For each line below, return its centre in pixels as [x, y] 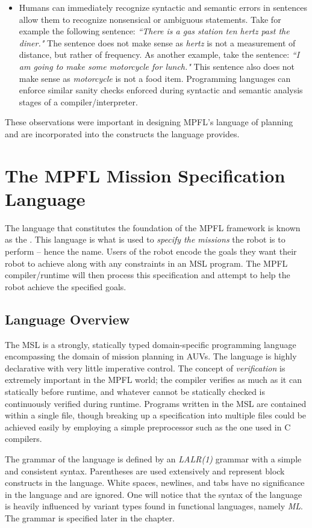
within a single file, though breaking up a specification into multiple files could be [156, 415]
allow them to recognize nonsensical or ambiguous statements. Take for [150, 19]
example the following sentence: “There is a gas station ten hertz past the [154, 31]
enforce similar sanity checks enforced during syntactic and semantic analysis [161, 90]
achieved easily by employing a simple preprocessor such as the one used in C [148, 427]
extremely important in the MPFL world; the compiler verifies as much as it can [153, 380]
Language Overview [67, 319]
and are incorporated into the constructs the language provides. [122, 133]
